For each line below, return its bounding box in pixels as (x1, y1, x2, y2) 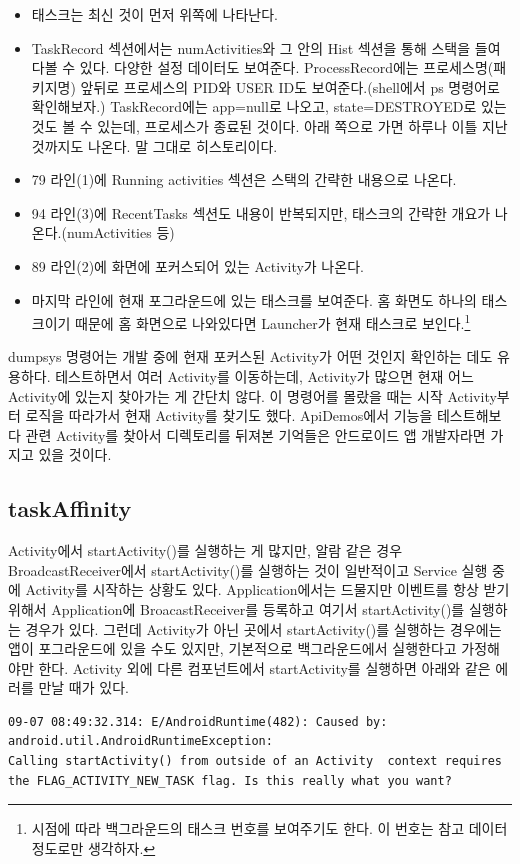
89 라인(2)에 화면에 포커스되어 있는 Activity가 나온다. (31, 255, 364, 276)
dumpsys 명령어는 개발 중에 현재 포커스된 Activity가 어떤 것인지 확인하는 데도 (8, 346, 493, 367)
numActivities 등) (66, 222, 175, 243)
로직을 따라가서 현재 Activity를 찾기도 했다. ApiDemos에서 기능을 (25, 405, 433, 426)
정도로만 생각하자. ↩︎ (31, 837, 156, 858)
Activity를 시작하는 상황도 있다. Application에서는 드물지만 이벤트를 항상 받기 (25, 579, 510, 600)
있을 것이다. (38, 444, 112, 465)
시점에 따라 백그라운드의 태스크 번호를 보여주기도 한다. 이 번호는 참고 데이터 (31, 818, 508, 839)
